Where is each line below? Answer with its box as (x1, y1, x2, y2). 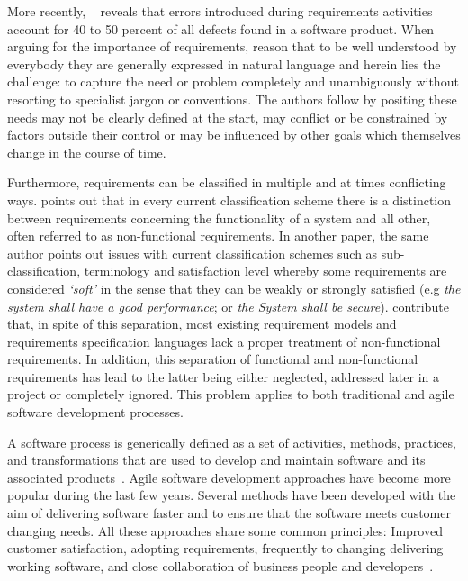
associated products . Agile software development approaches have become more (7, 468, 451, 486)
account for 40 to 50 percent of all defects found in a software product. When (7, 19, 434, 38)
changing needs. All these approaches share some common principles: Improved (7, 521, 443, 540)
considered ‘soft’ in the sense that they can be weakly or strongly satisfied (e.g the (7, 278, 461, 297)
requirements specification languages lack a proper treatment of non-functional (7, 331, 441, 350)
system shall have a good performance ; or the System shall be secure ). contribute (7, 296, 449, 315)
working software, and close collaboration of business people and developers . (7, 556, 434, 575)
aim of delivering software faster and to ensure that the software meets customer (7, 504, 451, 522)
